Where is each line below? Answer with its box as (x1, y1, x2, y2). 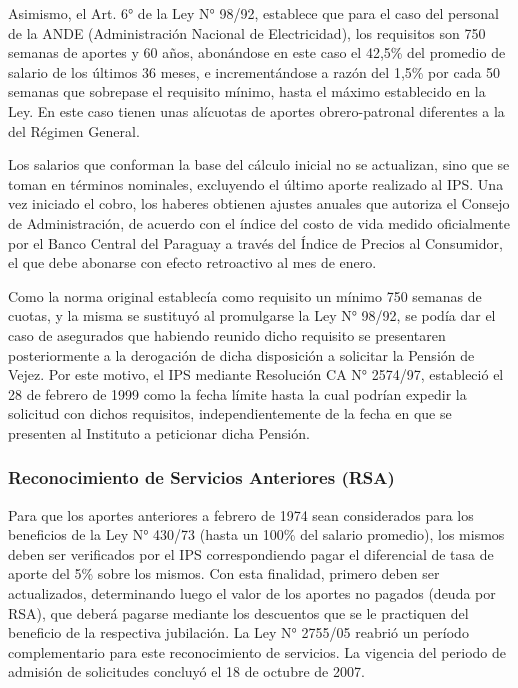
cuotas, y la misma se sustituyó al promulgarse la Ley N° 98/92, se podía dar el (8, 305, 496, 326)
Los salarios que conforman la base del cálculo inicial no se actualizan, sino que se (8, 154, 510, 175)
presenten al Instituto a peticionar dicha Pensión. (8, 422, 310, 443)
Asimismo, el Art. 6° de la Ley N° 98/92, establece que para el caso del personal (8, 3, 500, 23)
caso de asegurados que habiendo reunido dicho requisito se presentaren (8, 324, 446, 345)
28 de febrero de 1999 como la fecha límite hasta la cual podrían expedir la (8, 383, 467, 404)
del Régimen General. (8, 120, 140, 141)
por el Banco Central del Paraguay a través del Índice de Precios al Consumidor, (8, 232, 503, 253)
